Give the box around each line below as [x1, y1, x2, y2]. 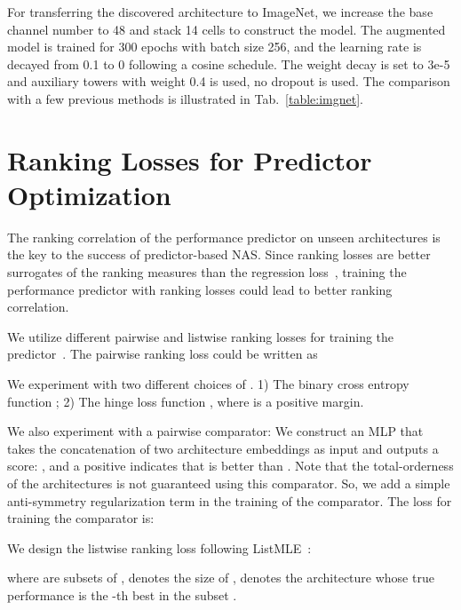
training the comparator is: [7, 509, 155, 527]
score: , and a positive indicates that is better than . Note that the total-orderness [7, 456, 454, 475]
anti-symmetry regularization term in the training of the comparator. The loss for [7, 491, 452, 510]
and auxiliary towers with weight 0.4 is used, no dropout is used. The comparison [7, 72, 450, 91]
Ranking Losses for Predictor [7, 141, 372, 178]
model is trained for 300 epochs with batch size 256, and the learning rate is [7, 37, 422, 56]
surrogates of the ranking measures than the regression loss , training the [7, 263, 407, 281]
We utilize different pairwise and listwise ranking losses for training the [7, 327, 394, 345]
